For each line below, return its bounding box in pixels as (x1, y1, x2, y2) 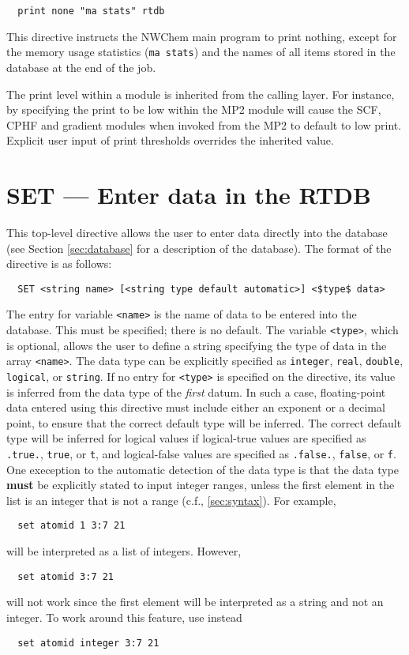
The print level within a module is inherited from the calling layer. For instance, (6, 85, 395, 102)
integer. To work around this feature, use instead (6, 608, 242, 625)
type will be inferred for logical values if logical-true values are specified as (6, 430, 366, 446)
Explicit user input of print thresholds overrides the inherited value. (6, 132, 334, 149)
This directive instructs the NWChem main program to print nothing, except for (6, 28, 397, 44)
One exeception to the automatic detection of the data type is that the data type (6, 461, 400, 477)
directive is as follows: (6, 255, 112, 272)
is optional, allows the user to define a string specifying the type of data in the (6, 337, 387, 353)
